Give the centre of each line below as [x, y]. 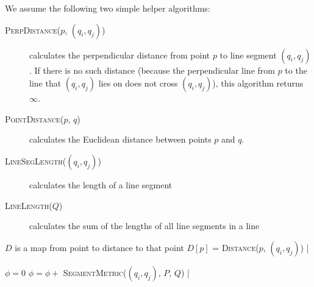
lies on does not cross [138, 83]
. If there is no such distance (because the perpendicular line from [152, 70]
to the [296, 70]
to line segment [248, 55]
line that [45, 83]
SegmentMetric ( [95, 272]
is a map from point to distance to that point [99, 247]
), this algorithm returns [258, 83]
